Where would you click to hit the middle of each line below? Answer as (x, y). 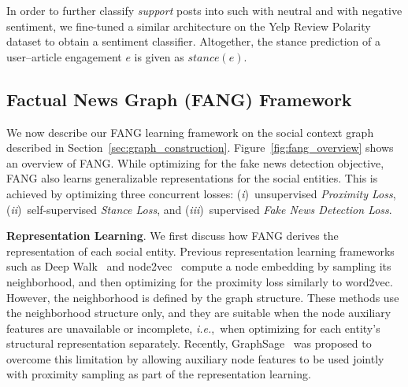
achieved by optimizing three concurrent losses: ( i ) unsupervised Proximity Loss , (201, 193)
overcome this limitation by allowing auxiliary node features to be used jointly (195, 358)
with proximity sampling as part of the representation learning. (159, 374)
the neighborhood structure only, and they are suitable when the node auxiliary (199, 313)
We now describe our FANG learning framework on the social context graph (190, 132)
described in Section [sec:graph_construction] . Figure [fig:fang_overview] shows (200, 147)
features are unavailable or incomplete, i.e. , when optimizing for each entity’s (193, 328)
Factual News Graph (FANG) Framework (179, 99)
